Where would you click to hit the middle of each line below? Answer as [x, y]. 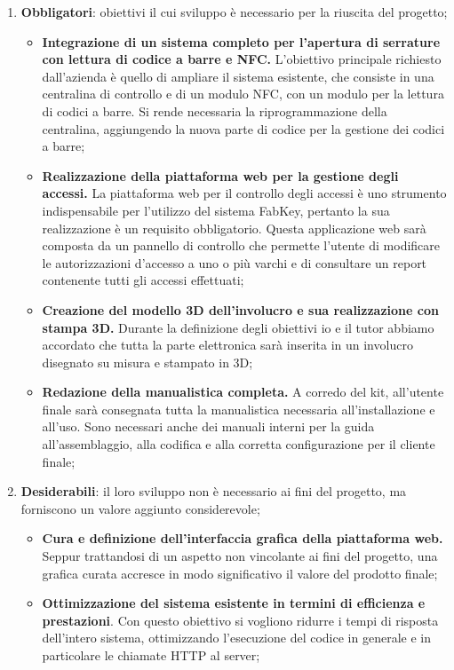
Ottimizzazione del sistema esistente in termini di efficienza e [234, 603]
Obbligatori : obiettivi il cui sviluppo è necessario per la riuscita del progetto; [234, 12]
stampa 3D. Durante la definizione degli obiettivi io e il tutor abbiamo [238, 327]
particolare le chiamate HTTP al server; [151, 655]
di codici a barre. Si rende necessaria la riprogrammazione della [215, 110]
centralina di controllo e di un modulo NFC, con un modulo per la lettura [243, 94]
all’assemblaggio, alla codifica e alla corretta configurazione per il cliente [239, 444]
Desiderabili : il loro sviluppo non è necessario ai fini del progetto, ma [214, 491]
